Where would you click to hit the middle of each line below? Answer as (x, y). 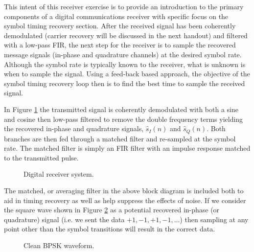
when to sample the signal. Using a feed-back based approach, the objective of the (127, 74)
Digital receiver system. (59, 174)
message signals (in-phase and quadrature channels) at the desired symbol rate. (123, 54)
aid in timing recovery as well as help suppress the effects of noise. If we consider (125, 200)
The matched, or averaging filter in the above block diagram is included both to (124, 190)
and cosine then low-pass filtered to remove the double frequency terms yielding (124, 119)
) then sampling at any (214, 219)
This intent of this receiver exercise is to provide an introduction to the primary (124, 6)
